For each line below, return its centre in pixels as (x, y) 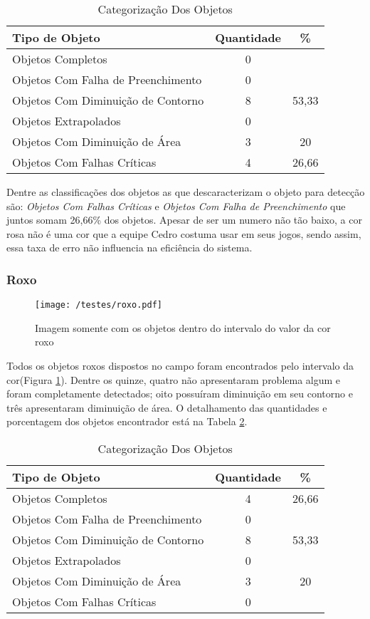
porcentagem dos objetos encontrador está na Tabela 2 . (127, 421)
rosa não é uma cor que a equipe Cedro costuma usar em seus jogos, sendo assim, (184, 233)
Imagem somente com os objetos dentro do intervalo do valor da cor (183, 327)
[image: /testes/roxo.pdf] (99, 305)
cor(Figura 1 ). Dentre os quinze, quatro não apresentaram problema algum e (174, 379)
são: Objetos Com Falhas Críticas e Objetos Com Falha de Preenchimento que (176, 206)
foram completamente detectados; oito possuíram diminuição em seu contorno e (180, 394)
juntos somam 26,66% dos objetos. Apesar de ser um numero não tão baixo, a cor (184, 220)
